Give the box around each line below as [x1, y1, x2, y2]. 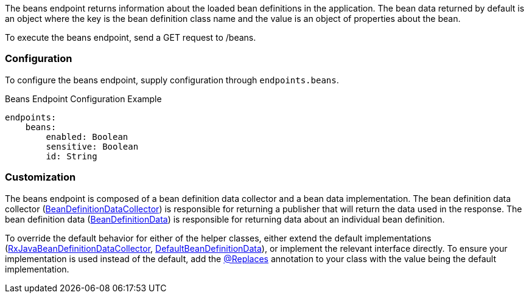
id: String [46, 151, 97, 161]
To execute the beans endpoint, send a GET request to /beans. [5, 32, 256, 43]
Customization [5, 171, 76, 184]
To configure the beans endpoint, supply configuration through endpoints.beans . [5, 74, 339, 85]
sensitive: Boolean [46, 141, 139, 151]
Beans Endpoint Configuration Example [5, 93, 162, 104]
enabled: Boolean [46, 131, 128, 142]
